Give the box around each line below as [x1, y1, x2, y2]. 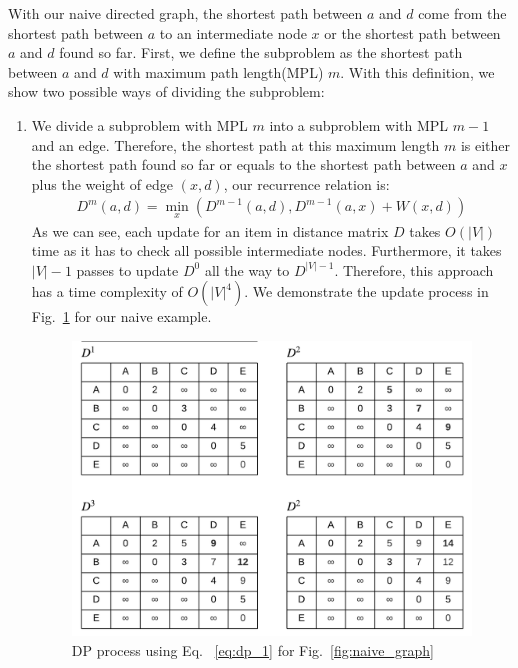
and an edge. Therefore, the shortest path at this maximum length [31, 134, 440, 155]
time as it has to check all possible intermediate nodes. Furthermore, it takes [31, 240, 502, 261]
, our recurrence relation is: [223, 173, 390, 194]
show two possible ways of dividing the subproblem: [8, 81, 325, 102]
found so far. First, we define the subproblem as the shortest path [59, 42, 463, 63]
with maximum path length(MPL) [113, 61, 324, 82]
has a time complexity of [31, 281, 183, 302]
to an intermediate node [159, 22, 307, 43]
